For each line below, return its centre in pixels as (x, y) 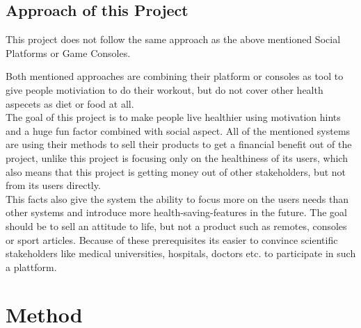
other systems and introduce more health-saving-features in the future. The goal (176, 212)
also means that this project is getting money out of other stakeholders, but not (176, 171)
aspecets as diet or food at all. (70, 103)
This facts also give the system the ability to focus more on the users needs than (177, 198)
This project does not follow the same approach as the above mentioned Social (173, 39)
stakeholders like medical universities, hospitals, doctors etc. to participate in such (181, 253)
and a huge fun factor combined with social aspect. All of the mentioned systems (178, 130)
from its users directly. (53, 185)
